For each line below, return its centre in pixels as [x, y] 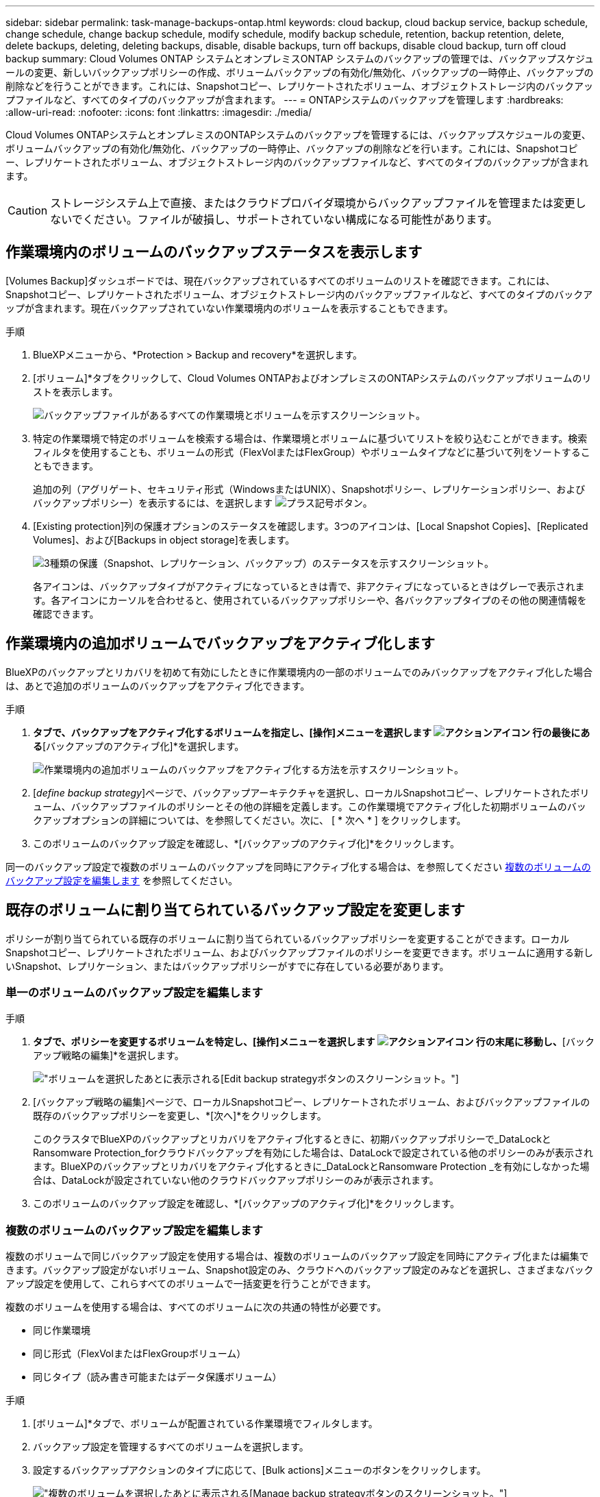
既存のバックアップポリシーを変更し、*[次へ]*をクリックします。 [180, 1116]
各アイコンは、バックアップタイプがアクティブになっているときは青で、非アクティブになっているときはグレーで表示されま [309, 586]
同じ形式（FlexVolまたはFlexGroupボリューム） [140, 1354]
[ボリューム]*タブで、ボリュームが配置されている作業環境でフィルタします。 [205, 1424]
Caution [28, 210]
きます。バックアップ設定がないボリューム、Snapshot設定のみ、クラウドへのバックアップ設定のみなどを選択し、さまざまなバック [300, 1270]
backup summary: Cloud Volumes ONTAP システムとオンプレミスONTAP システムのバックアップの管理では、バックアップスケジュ [300, 59]
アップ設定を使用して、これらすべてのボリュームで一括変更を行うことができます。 [191, 1284]
